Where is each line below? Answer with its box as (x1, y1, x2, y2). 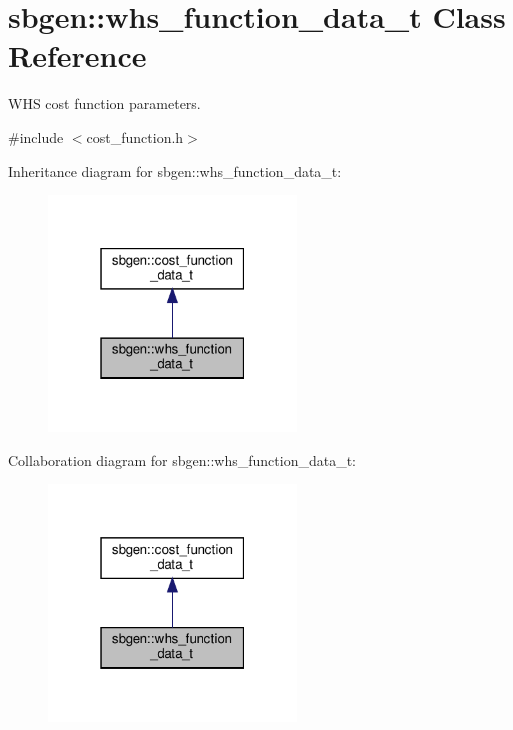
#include (8, 126, 64, 147)
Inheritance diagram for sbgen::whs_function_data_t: (8, 160, 342, 181)
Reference (8, 35, 147, 76)
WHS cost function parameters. (8, 93, 201, 114)
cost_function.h (86, 126, 184, 147)
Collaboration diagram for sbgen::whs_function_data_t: (8, 449, 357, 470)
